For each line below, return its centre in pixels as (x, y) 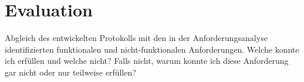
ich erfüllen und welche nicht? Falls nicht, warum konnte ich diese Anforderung (147, 61)
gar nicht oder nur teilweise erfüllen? (70, 72)
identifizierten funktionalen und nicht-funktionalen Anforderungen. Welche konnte (152, 49)
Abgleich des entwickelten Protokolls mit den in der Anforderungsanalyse (136, 38)
